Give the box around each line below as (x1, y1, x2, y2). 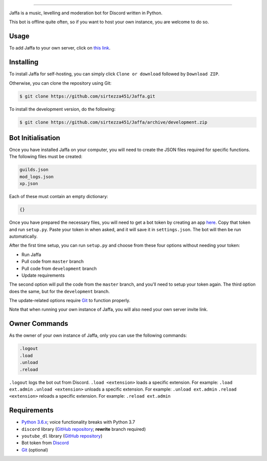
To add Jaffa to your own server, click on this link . (9, 45, 111, 51)
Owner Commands (9, 319, 69, 328)
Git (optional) (21, 447, 48, 453)
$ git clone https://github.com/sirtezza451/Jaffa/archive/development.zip (19, 119, 208, 125)
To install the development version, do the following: (9, 106, 116, 112)
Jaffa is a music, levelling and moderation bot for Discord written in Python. (9, 10, 163, 16)
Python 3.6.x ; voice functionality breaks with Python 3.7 (21, 419, 135, 425)
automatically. (9, 233, 38, 239)
